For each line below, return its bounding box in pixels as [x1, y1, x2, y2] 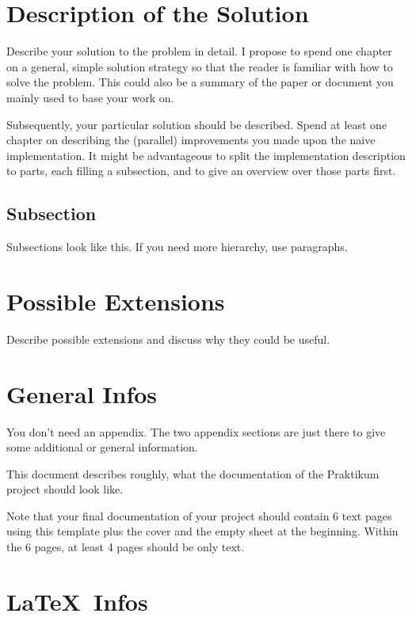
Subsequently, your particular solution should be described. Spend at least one [6, 116, 387, 132]
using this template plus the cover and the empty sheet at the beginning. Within [6, 523, 399, 539]
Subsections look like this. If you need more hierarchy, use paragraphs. [6, 238, 348, 255]
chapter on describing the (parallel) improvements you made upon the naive [6, 131, 376, 148]
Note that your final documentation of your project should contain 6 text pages [6, 507, 392, 524]
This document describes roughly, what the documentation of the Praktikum [6, 465, 380, 482]
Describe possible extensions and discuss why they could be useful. [6, 330, 330, 347]
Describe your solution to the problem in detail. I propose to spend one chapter [6, 43, 392, 59]
